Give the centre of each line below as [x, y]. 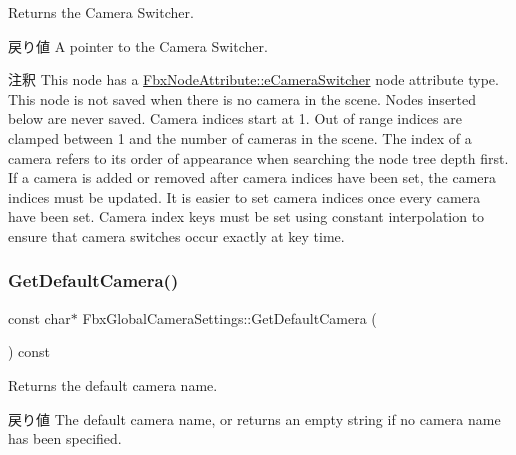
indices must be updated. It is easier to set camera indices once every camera [244, 196]
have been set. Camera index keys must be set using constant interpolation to [246, 216]
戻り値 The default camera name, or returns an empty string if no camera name [254, 418]
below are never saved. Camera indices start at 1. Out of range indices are [235, 118]
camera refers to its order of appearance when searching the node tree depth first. [258, 157]
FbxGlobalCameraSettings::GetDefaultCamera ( [229, 317]
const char [39, 317]
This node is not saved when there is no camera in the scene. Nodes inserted [242, 98]
